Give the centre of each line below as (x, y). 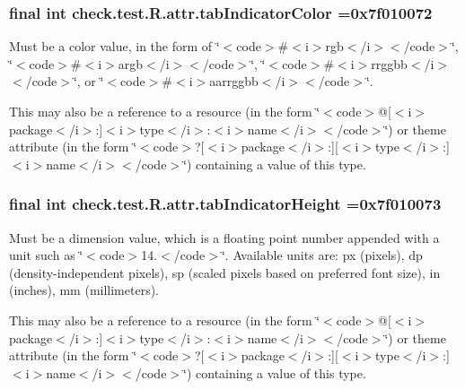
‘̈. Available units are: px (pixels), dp (322, 255)
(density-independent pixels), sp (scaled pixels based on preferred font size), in (225, 272)
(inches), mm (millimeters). (84, 290)
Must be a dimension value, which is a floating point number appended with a (224, 237)
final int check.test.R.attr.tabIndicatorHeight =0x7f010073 (225, 204)
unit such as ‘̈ (46, 255)
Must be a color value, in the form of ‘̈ (114, 46)
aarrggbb (234, 81)
